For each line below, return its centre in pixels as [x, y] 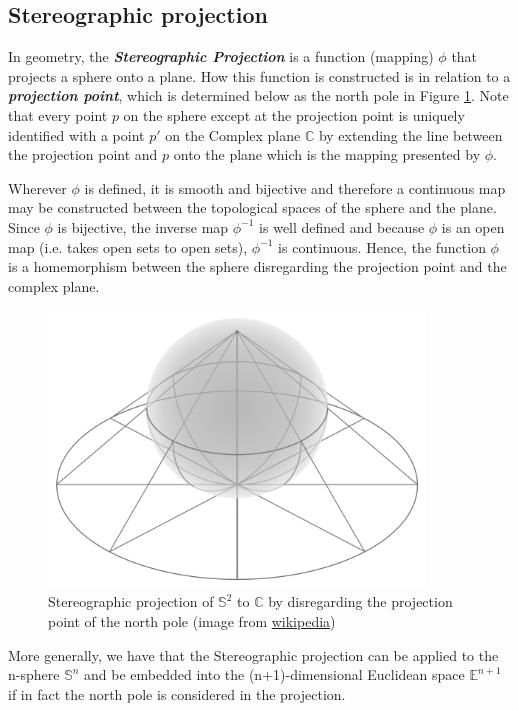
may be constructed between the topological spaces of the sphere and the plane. [252, 207]
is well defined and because [342, 226]
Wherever [37, 187]
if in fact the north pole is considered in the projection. [177, 693]
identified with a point [76, 134]
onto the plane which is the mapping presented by [327, 154]
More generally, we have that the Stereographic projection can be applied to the [253, 654]
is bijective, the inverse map [143, 226]
